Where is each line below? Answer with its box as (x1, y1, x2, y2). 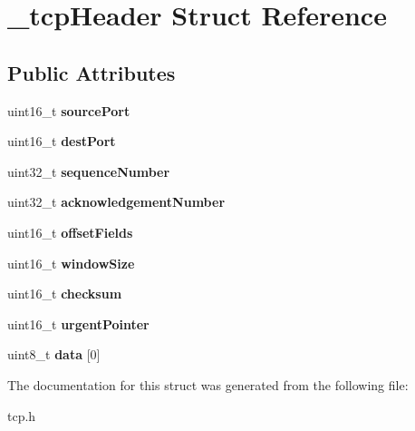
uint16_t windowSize (7, 253, 135, 272)
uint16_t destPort (7, 132, 116, 151)
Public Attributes (7, 58, 176, 86)
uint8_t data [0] (7, 345, 101, 364)
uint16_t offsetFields (7, 222, 133, 241)
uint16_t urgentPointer (7, 314, 150, 333)
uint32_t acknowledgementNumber (7, 192, 226, 211)
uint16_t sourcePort (7, 101, 130, 120)
